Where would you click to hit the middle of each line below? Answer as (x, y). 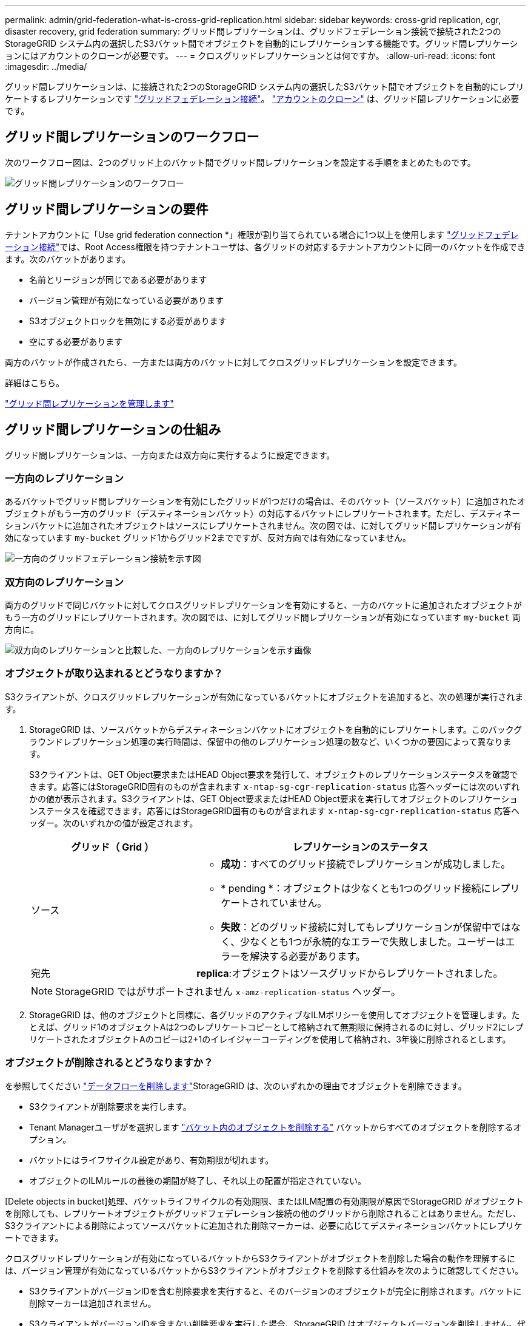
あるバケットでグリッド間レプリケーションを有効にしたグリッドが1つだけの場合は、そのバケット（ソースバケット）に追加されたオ (265, 501)
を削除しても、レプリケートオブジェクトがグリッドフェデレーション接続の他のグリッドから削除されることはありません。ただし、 (263, 1213)
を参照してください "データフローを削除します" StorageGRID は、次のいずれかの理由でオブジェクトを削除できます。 (236, 1086)
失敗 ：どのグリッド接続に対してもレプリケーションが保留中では (366, 927)
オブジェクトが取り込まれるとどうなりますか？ (114, 674)
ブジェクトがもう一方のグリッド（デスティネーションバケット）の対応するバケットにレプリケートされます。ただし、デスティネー (263, 514)
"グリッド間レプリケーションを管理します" (89, 403)
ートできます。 (34, 1237)
